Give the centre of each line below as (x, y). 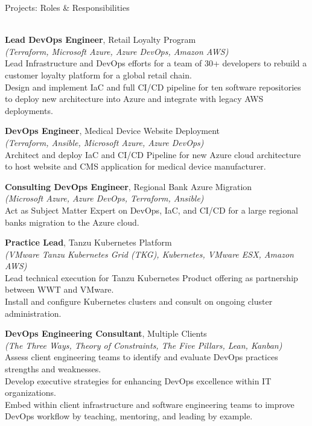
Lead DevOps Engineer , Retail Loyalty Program (100, 40)
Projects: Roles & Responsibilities (67, 7)
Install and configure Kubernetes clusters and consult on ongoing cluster (139, 301)
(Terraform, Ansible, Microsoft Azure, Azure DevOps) (104, 142)
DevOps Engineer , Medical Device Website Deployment (112, 131)
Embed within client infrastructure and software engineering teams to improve (150, 404)
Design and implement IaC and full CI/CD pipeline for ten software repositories (153, 87)
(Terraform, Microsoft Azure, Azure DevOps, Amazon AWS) (117, 51)
